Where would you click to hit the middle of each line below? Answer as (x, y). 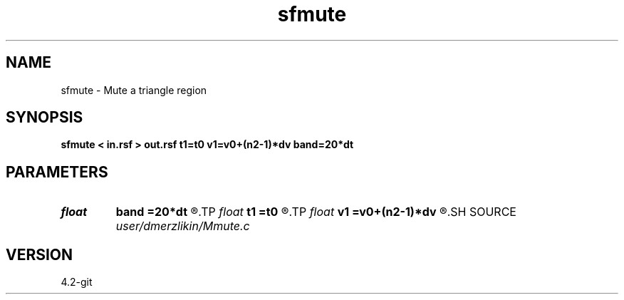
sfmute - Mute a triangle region (134, 90)
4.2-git (77, 282)
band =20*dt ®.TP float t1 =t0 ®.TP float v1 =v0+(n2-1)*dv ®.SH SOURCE (316, 212)
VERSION (40, 254)
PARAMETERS (57, 172)
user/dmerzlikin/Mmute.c (183, 226)
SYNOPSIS (45, 118)
